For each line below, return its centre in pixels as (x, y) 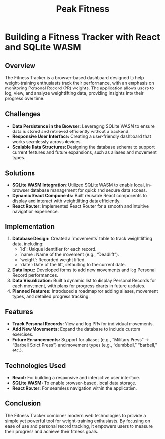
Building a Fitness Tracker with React (82, 37)
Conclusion (23, 404)
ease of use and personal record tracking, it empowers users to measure (79, 426)
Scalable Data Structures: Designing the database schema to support (83, 147)
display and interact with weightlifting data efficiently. (66, 201)
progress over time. (25, 98)
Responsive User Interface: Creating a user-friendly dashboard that (82, 136)
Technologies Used (35, 366)
